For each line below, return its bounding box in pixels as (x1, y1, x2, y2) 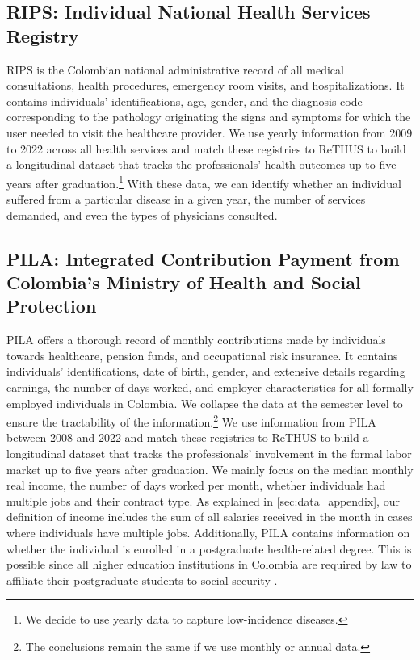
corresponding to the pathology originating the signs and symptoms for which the (6, 108, 411, 125)
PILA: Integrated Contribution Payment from (6, 246, 400, 271)
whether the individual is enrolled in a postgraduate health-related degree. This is (6, 540, 412, 557)
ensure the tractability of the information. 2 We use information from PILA (6, 411, 376, 430)
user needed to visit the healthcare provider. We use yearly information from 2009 (6, 124, 413, 141)
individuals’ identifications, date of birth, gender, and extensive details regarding (6, 363, 405, 380)
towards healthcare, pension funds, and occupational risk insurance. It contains (6, 347, 398, 364)
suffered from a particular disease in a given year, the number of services (6, 191, 366, 207)
